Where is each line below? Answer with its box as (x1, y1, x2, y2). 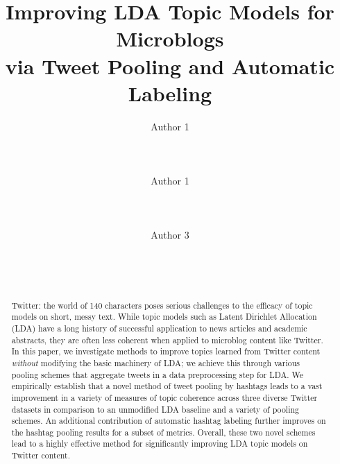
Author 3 (151, 227, 189, 242)
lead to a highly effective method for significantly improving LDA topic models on (11, 438, 308, 449)
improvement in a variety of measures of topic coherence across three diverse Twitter (11, 391, 318, 403)
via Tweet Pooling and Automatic (5, 51, 335, 80)
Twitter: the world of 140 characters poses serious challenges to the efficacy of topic (11, 299, 313, 311)
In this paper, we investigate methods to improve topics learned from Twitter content (11, 345, 321, 357)
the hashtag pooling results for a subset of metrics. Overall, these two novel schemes (11, 426, 316, 438)
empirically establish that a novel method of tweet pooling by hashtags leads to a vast (11, 380, 323, 392)
